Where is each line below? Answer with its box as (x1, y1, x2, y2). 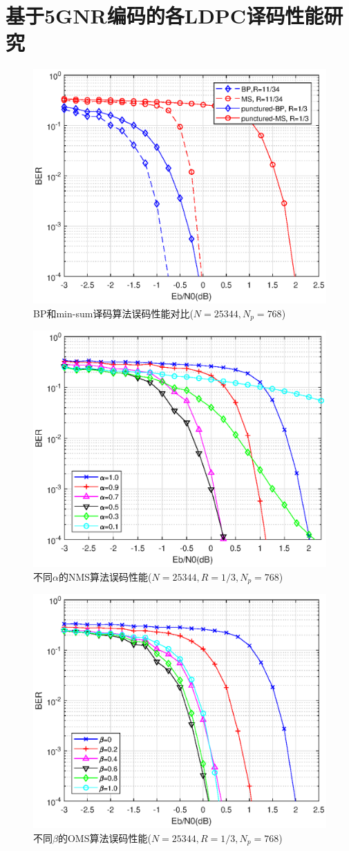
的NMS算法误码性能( (58, 569, 152, 583)
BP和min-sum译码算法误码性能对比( (33, 306, 194, 321)
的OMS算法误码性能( (57, 830, 151, 845)
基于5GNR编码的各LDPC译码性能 (6, 1, 324, 30)
